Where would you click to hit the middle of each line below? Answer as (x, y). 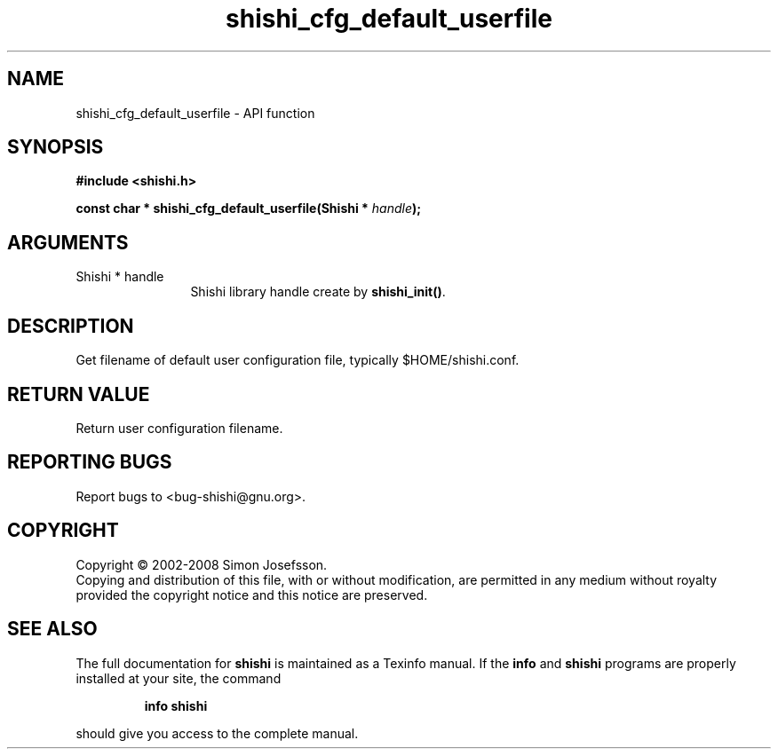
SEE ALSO (52, 629)
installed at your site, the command (179, 678)
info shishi (176, 705)
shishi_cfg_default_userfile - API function (195, 113)
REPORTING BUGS (90, 462)
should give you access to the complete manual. (217, 733)
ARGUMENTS (68, 242)
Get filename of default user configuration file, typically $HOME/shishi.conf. (298, 360)
